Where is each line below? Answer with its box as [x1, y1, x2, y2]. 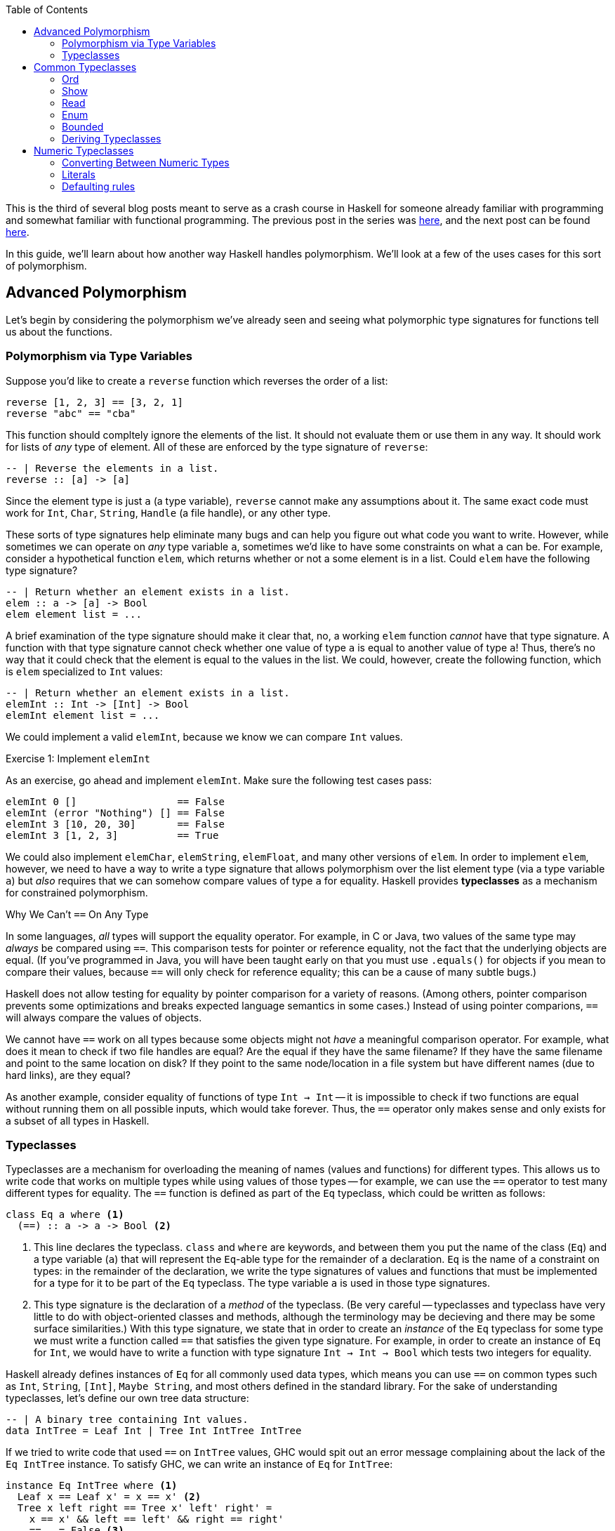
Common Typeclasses [34, 61, 137, 73]
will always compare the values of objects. [6, 1011, 202, 1023]
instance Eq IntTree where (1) [6, 1480, 178, 1492]
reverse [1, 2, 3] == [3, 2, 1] [6, 396, 183, 408]
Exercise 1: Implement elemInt [6, 752, 150, 764]
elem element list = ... [6, 608, 142, 620]
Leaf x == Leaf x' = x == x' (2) [17, 1491, 201, 1503]
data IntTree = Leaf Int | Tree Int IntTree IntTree [6, 1425, 302, 1437]
